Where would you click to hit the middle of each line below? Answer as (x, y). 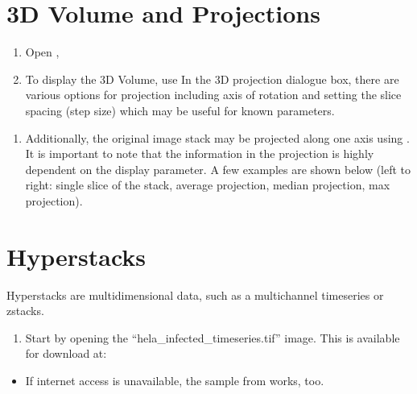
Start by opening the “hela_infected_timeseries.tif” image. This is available (213, 337)
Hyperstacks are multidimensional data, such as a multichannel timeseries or (195, 294)
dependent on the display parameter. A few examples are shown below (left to (218, 169)
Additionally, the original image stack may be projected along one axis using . (217, 137)
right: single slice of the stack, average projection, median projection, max (208, 185)
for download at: (66, 353)
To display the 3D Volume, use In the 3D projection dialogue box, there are (212, 79)
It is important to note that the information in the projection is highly (200, 153)
